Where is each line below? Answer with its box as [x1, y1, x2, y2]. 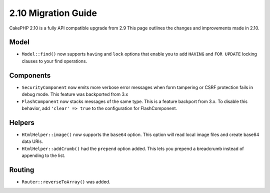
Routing [9, 165, 34, 174]
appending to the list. [21, 152, 65, 158]
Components [9, 71, 51, 79]
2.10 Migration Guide [9, 7, 97, 18]
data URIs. [21, 138, 43, 144]
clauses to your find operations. [21, 58, 87, 64]
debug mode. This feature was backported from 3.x [21, 91, 128, 97]
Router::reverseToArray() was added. [21, 178, 110, 184]
